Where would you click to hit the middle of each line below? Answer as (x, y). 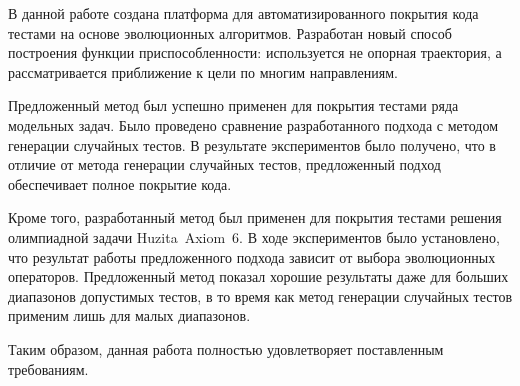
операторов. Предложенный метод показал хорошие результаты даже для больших (258, 276)
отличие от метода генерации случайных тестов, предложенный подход (224, 164)
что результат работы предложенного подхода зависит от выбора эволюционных (252, 256)
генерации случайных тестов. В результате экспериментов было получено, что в (252, 144)
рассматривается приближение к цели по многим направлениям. (203, 71)
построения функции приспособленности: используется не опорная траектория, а (255, 52)
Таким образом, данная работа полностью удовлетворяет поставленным (226, 348)
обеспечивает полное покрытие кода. (120, 183)
